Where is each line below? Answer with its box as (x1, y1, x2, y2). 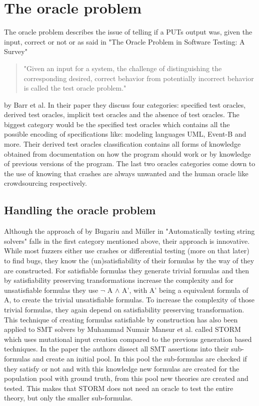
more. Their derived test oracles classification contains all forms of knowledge (4, 139, 241, 149)
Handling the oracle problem (4, 202, 156, 218)
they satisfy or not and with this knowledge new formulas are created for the (4, 363, 239, 373)
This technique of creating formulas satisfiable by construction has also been (4, 314, 238, 324)
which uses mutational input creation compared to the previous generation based (4, 333, 252, 344)
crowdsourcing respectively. (4, 178, 87, 188)
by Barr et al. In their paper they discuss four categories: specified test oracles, (4, 99, 246, 110)
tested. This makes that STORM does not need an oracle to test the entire (4, 382, 233, 393)
